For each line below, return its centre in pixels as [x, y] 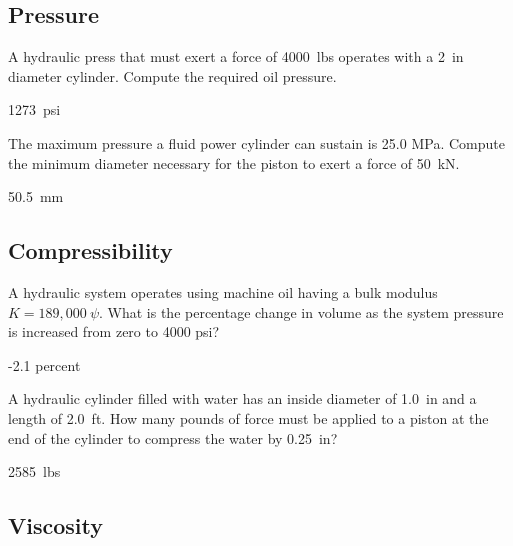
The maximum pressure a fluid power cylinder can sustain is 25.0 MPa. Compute [256, 142]
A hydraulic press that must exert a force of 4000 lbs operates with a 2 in [236, 56]
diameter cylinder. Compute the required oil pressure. [172, 75]
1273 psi [34, 109]
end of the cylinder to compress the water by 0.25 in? [173, 437]
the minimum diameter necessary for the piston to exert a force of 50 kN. [234, 162]
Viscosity [55, 525]
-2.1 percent [44, 364]
